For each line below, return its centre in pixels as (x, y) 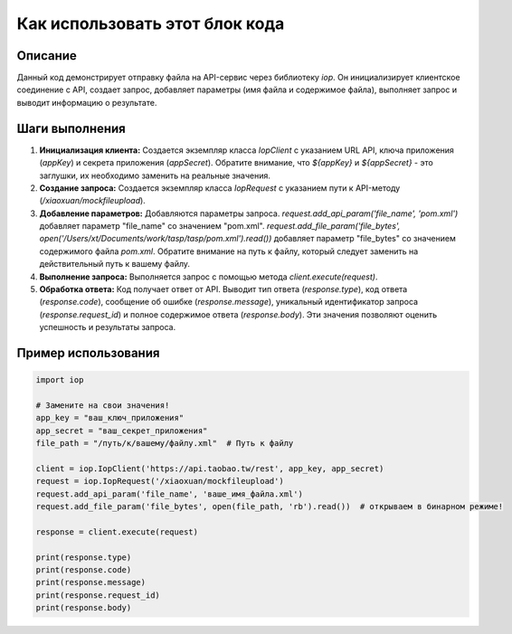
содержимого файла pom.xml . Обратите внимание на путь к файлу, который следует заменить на (229, 251)
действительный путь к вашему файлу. (114, 264)
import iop (60, 380)
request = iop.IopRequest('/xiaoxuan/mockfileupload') (160, 481)
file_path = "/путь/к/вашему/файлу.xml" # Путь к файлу (165, 444)
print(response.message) (91, 582)
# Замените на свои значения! (103, 406)
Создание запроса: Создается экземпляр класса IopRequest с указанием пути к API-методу (220, 188)
